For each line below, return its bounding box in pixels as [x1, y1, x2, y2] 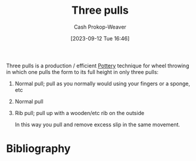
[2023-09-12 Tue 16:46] [70, 35, 130, 42]
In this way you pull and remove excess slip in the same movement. [14, 120, 181, 128]
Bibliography [6, 142, 71, 156]
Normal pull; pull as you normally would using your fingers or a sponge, [14, 80, 191, 87]
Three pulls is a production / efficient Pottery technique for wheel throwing [6, 62, 189, 69]
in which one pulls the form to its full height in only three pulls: [6, 68, 159, 75]
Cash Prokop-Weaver [73, 23, 127, 30]
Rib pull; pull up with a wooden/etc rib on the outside [14, 109, 145, 116]
